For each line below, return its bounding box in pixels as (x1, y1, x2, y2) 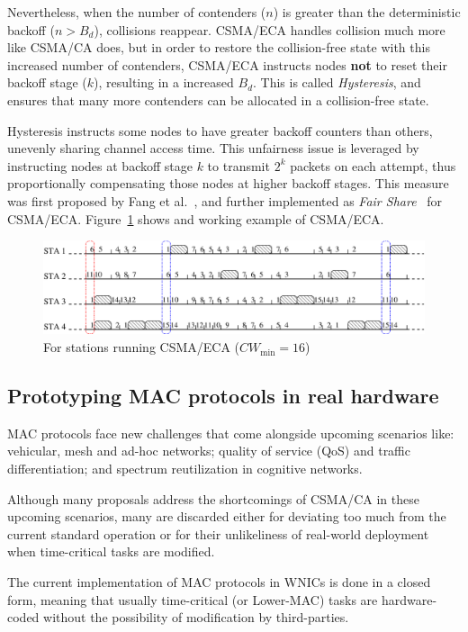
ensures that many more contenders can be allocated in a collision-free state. (7, 90, 429, 109)
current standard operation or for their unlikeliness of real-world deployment (7, 524, 429, 543)
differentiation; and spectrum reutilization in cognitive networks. (7, 459, 363, 478)
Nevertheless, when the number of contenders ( (7, 3, 266, 21)
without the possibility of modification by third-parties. (43, 608, 349, 627)
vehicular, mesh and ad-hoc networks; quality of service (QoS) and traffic (7, 441, 410, 460)
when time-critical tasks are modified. (7, 542, 215, 561)
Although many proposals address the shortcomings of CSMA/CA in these (7, 489, 419, 508)
